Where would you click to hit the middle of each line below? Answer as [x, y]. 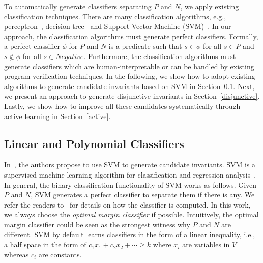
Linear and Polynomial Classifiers [94, 143]
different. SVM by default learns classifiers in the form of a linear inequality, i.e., [130, 234]
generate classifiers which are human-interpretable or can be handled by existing [129, 66]
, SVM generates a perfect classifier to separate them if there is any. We [143, 195]
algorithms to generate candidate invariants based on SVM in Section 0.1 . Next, [129, 86]
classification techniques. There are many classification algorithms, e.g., [115, 16]
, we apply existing [210, 6]
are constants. [60, 254]
